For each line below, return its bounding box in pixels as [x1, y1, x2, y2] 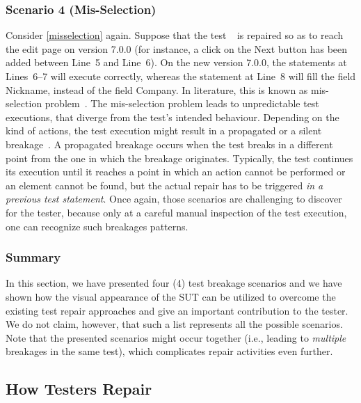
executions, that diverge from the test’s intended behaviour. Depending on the [6, 109, 339, 124]
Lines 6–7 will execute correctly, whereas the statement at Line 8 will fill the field [6, 69, 356, 83]
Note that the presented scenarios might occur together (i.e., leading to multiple [6, 330, 346, 345]
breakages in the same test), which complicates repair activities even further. [6, 344, 333, 358]
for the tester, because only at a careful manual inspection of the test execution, [6, 205, 347, 219]
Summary [6, 248, 61, 266]
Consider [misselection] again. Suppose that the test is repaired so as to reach [6, 28, 344, 42]
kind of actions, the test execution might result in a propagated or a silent [6, 123, 322, 138]
